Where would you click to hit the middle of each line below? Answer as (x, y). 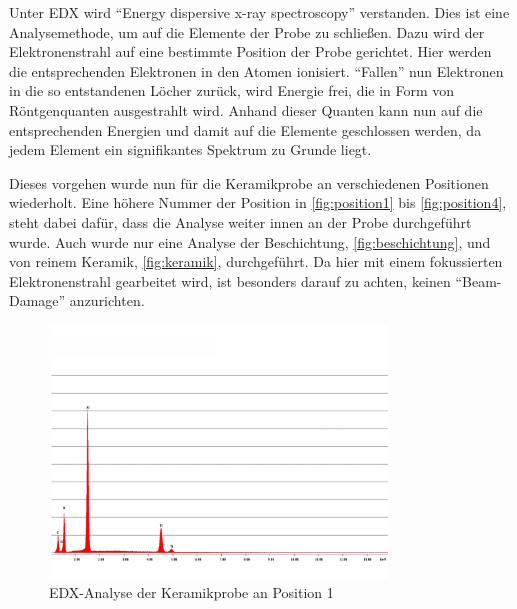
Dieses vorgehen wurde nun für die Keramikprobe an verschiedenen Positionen (249, 182)
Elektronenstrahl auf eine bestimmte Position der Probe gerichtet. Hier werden (250, 51)
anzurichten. (107, 300)
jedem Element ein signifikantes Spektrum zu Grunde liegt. (190, 149)
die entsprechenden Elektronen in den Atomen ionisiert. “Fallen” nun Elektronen (256, 70)
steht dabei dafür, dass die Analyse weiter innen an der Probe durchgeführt (240, 221)
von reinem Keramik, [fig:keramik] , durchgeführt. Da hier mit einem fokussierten (256, 261)
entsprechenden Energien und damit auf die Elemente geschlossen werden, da (245, 129)
